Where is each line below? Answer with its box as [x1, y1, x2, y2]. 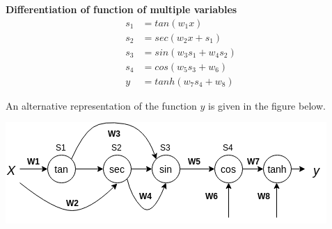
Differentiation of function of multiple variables [6, 2, 237, 16]
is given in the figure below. [207, 98, 326, 112]
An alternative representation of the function [6, 98, 197, 112]
